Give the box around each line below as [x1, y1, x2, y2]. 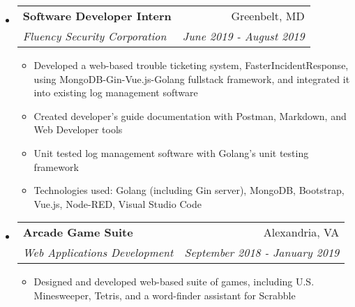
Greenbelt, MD [231, 8, 305, 24]
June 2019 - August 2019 [182, 28, 305, 44]
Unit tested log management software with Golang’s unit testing [33, 145, 309, 160]
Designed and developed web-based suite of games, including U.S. [33, 274, 315, 289]
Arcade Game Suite [22, 224, 133, 241]
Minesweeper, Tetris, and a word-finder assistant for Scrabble [33, 287, 296, 302]
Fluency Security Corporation [22, 28, 167, 44]
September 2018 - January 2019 [184, 244, 340, 261]
